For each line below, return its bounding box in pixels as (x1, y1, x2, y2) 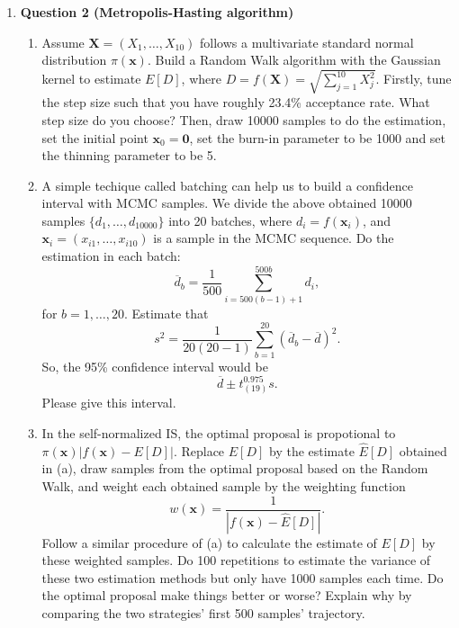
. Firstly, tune (375, 69, 452, 88)
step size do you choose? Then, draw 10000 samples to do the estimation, (41, 110, 446, 129)
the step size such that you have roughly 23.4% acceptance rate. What (41, 93, 430, 112)
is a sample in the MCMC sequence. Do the (153, 229, 394, 247)
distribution (41, 50, 107, 69)
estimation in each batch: (41, 247, 181, 265)
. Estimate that (123, 303, 209, 322)
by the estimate (268, 441, 355, 460)
